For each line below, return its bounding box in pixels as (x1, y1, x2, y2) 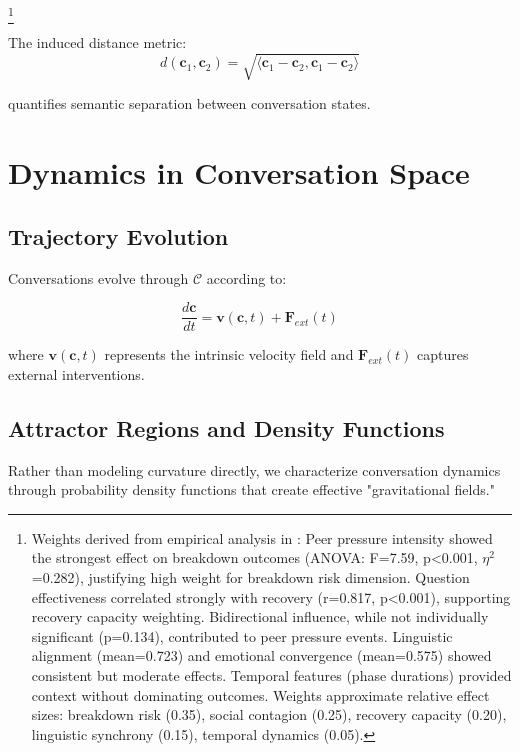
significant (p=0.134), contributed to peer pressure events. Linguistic (31, 625, 453, 646)
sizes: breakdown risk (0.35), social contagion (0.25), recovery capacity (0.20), (31, 704, 507, 725)
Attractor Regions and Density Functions (8, 412, 445, 443)
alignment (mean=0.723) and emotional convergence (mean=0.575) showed (31, 645, 492, 666)
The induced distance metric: (8, 32, 187, 53)
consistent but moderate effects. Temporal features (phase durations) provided (31, 665, 512, 686)
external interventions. (8, 363, 145, 384)
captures (416, 344, 469, 365)
